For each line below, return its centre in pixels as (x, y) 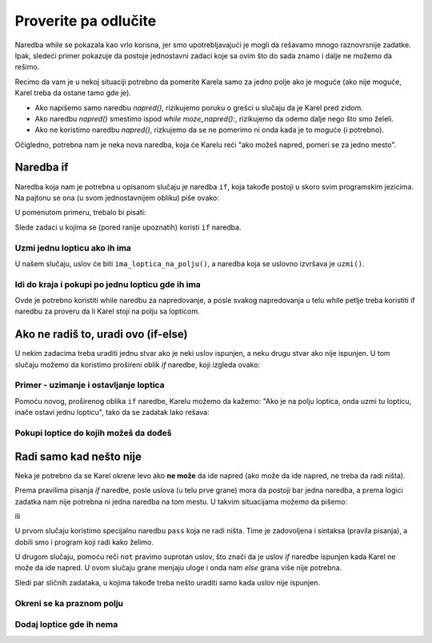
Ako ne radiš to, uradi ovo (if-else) (101, 335)
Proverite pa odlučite (86, 21)
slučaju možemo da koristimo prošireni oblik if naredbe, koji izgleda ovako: (137, 365)
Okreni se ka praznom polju (69, 603)
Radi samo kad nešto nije (78, 456)
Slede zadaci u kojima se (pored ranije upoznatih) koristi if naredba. (128, 227)
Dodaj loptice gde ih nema (66, 625)
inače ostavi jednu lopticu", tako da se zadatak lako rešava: (112, 413)
